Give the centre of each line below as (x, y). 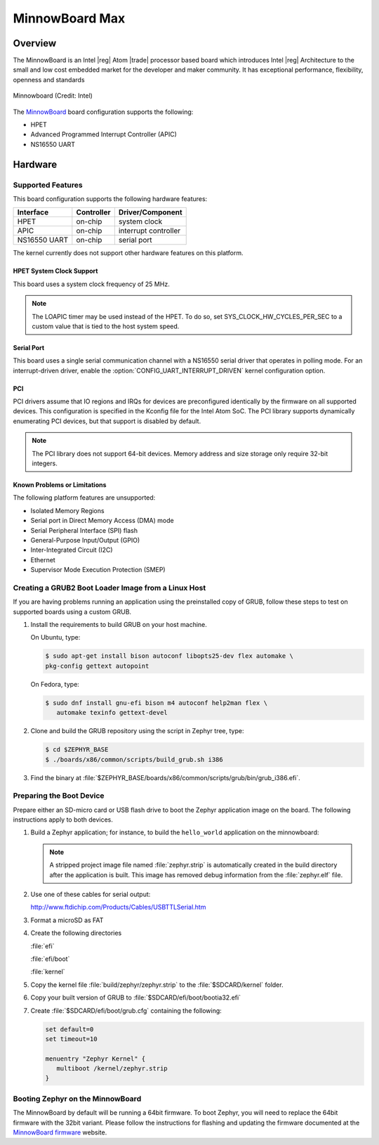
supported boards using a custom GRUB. (72, 612)
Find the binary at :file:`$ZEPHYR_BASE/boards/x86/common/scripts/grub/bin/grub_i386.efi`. (166, 777)
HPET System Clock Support (55, 271)
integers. (45, 463)
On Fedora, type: (55, 684)
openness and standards (49, 79)
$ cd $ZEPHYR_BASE (77, 750)
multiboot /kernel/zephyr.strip (112, 1069)
